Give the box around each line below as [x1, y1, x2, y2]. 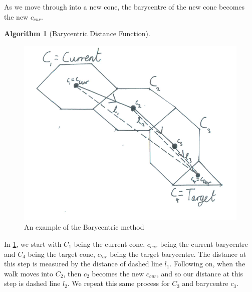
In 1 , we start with [4, 238, 62, 249]
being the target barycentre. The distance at [110, 248, 246, 259]
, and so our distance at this [156, 268, 243, 278]
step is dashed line [4, 278, 61, 288]
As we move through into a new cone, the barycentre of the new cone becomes [4, 2, 245, 12]
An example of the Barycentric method [24, 222, 144, 232]
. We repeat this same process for [67, 278, 170, 288]
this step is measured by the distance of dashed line [4, 258, 162, 269]
